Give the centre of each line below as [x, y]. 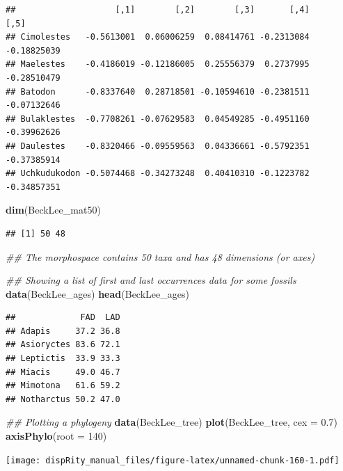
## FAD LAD [63, 318]
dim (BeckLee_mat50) [53, 210]
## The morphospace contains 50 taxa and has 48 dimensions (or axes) [160, 256]
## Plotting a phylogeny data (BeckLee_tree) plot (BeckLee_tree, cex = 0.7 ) [171, 422]
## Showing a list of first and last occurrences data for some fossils [151, 280]
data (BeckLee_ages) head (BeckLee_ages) [97, 293]
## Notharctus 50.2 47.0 [63, 399]
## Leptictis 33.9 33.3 [63, 359]
